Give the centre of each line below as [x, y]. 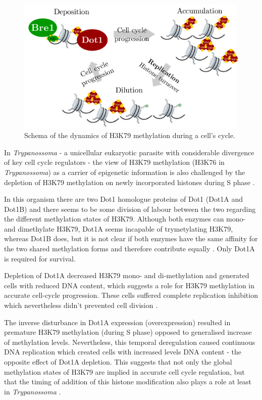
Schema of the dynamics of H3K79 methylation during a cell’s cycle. [130, 135]
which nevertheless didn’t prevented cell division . [81, 305]
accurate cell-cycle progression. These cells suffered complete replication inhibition [131, 295]
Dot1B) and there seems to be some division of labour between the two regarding [130, 209]
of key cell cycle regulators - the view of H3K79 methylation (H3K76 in [114, 162]
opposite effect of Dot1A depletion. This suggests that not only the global [118, 362]
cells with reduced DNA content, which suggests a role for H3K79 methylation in [129, 285]
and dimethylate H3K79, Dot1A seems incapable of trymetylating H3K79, [119, 228]
